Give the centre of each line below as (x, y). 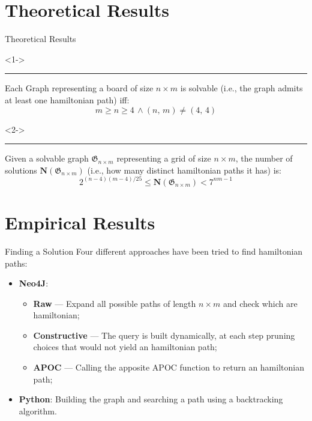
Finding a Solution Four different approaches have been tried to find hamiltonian (154, 251)
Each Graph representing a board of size (79, 88)
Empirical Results (80, 222)
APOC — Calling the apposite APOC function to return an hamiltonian (169, 367)
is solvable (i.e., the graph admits (241, 88)
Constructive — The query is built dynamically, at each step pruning (164, 335)
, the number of (264, 158)
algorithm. (38, 410)
